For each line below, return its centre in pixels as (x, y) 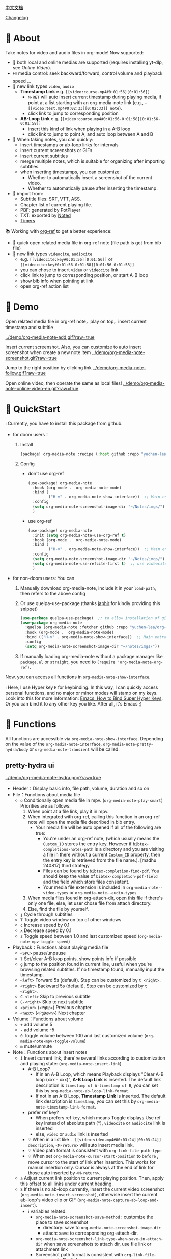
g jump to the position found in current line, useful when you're (86, 964)
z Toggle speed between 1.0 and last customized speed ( (80, 936)
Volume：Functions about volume (48, 1019)
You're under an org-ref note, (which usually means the (101, 838)
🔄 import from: (28, 193)
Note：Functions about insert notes (50, 1052)
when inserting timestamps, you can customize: (70, 172)
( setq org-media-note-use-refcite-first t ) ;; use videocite (100, 563)
